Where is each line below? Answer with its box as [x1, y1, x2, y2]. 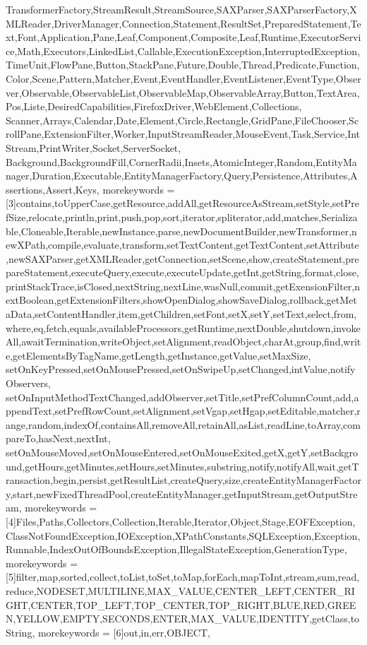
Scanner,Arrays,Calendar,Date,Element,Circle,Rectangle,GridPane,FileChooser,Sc [6, 112, 359, 127]
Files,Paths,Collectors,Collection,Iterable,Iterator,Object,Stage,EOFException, [16, 514, 356, 528]
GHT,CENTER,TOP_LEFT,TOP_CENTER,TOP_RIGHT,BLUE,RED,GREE [6, 597, 356, 612]
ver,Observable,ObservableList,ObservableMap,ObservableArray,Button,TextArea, [6, 85, 360, 100]
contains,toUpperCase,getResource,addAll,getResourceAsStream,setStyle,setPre [16, 196, 360, 211]
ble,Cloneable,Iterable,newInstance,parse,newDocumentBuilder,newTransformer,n [6, 223, 357, 238]
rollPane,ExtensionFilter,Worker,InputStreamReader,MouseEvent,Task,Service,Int [6, 126, 361, 141]
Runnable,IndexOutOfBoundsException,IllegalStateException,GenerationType [6, 542, 344, 557]
